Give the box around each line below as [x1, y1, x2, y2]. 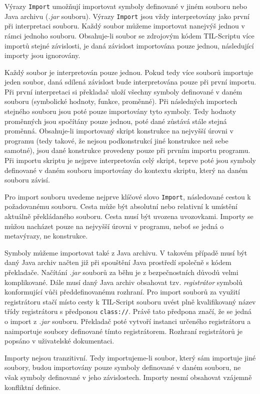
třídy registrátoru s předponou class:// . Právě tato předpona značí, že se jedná [4, 306, 251, 316]
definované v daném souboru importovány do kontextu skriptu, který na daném [4, 164, 248, 175]
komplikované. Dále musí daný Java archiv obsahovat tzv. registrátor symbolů [4, 276, 242, 287]
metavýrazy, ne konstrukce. [4, 230, 88, 241]
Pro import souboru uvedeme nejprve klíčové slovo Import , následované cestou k [4, 191, 251, 201]
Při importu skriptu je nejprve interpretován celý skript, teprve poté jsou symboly [4, 155, 256, 165]
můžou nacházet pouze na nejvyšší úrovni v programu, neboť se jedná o [4, 220, 224, 231]
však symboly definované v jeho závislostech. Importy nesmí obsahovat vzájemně [4, 372, 252, 382]
